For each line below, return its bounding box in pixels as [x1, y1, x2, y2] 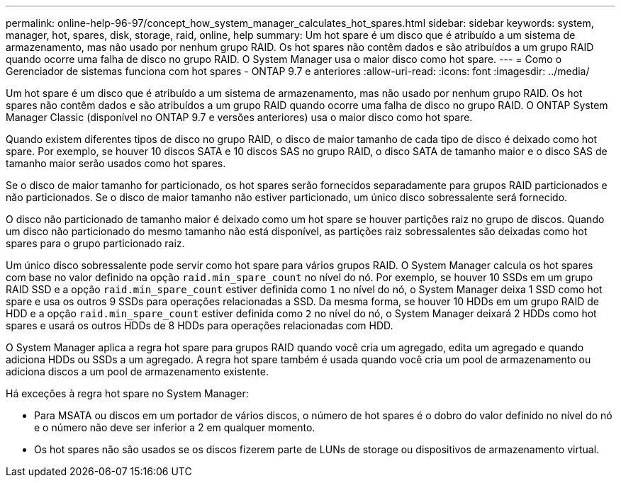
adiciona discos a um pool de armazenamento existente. [6, 365, 269, 377]
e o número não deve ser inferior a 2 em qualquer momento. [34, 421, 315, 433]
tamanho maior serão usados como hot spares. [6, 157, 226, 169]
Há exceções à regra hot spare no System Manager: [6, 387, 249, 399]
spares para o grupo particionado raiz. [6, 237, 185, 249]
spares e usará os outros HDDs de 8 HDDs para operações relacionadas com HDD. [6, 319, 393, 331]
